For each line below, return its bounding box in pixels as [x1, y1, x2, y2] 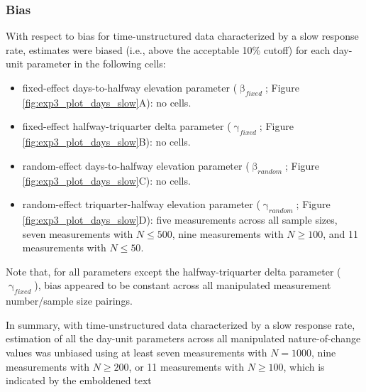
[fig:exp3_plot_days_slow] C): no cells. [22, 173, 191, 187]
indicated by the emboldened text [6, 373, 152, 388]
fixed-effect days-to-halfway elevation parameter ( [22, 80, 238, 94]
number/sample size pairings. [6, 293, 133, 308]
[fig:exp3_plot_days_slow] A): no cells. [22, 94, 192, 109]
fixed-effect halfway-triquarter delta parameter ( [22, 119, 231, 134]
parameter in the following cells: [26, 56, 166, 71]
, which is [283, 359, 325, 374]
